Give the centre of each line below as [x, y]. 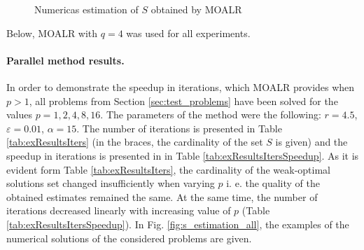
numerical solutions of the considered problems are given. [129, 238]
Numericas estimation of [86, 9]
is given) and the [311, 142]
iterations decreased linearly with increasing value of [119, 210]
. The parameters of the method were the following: [211, 114]
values [20, 114]
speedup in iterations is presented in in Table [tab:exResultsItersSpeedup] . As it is [183, 155]
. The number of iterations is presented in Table [179, 128]
